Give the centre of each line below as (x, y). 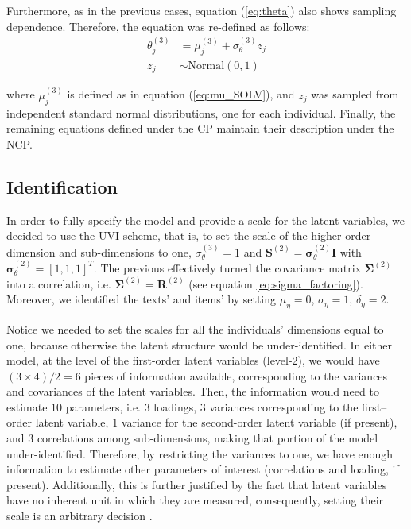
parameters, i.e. (103, 406)
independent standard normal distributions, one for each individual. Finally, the (201, 112)
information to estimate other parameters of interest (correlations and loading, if (203, 469)
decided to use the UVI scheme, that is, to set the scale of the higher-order (189, 236)
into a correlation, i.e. (59, 283)
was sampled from (355, 94)
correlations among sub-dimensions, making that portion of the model (207, 438)
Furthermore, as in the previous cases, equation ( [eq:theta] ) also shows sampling (202, 10)
